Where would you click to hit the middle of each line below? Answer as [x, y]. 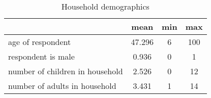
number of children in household [66, 71]
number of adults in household [62, 86]
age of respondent [40, 42]
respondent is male [41, 56]
